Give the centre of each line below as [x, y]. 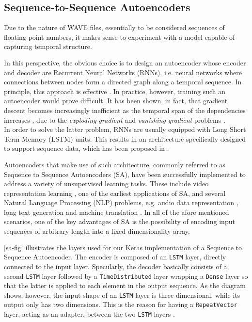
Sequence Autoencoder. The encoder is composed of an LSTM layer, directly [115, 257]
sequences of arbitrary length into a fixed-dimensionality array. [97, 231]
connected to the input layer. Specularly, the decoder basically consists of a [116, 266]
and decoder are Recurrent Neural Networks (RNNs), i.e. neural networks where [123, 72]
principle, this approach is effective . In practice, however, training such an [115, 91]
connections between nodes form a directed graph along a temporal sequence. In [123, 82]
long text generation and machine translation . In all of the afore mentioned [117, 212]
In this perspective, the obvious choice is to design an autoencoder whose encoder [125, 62]
